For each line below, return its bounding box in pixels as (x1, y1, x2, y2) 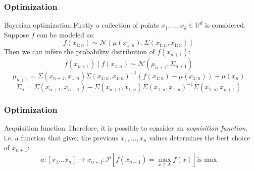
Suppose (4, 29, 29, 39)
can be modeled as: (37, 29, 95, 39)
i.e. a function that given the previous (4, 133, 119, 143)
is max (197, 156, 217, 164)
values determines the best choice (149, 133, 250, 143)
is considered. (205, 20, 246, 30)
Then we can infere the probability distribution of (4, 46, 155, 57)
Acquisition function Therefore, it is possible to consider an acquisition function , (4, 123, 248, 133)
